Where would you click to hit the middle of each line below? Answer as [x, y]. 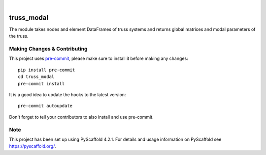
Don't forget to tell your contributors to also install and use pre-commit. [81, 117]
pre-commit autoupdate [45, 106]
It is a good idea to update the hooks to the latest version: [67, 95]
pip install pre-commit [47, 70]
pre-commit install [41, 84]
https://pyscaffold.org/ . [33, 146]
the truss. [19, 36]
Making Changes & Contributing [48, 49]
